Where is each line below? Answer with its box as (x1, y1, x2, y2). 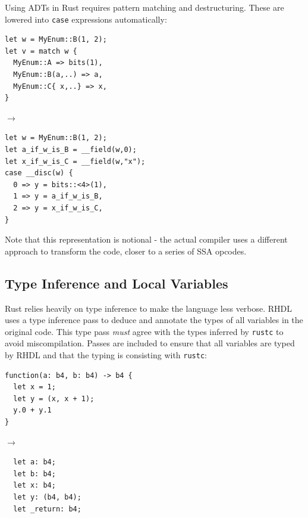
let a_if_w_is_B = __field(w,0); (5, 145, 137, 154)
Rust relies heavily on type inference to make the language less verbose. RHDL (5, 302, 293, 314)
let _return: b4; (13, 504, 81, 513)
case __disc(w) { (5, 169, 73, 178)
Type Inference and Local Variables (5, 274, 228, 292)
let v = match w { (5, 46, 77, 55)
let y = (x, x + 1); (13, 394, 95, 403)
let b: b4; (13, 469, 56, 478)
